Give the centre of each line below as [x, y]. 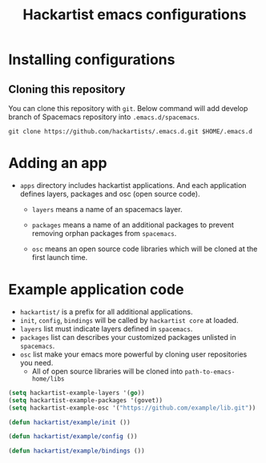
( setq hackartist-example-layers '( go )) [77, 393]
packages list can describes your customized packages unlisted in [128, 337]
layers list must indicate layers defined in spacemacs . [106, 329]
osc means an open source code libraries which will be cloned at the [145, 249]
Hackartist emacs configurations [135, 15]
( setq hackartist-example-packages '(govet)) [85, 400]
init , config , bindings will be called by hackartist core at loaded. [129, 320]
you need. [36, 362]
